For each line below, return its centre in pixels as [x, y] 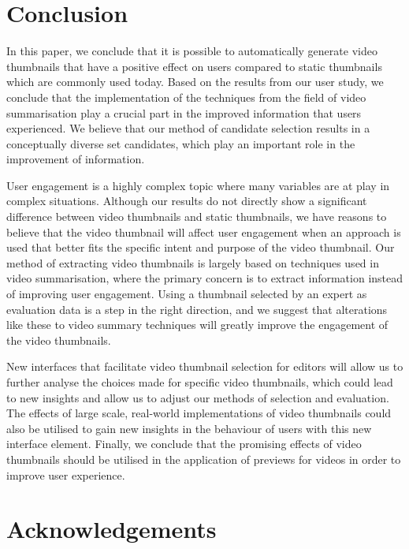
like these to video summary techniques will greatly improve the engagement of [197, 325]
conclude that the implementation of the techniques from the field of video [186, 97]
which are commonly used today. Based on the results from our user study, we [195, 82]
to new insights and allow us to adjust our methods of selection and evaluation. [198, 397]
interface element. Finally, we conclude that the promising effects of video [184, 444]
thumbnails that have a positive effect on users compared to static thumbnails [194, 66]
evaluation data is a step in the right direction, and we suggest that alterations [197, 309]
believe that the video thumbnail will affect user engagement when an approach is [204, 232]
